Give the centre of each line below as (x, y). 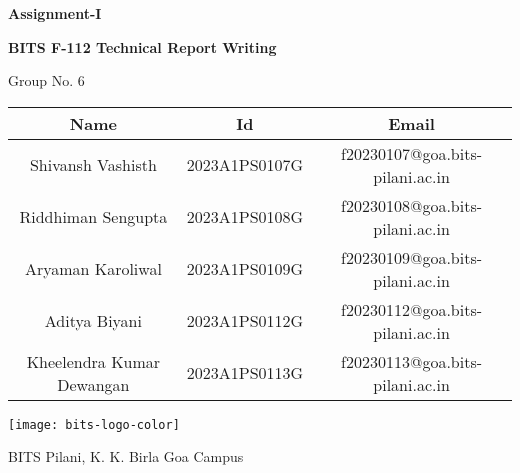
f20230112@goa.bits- (412, 309)
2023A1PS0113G (245, 373)
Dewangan (93, 384)
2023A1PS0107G (245, 165)
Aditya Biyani (93, 321)
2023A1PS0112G (245, 321)
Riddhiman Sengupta (93, 217)
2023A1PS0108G (245, 217)
